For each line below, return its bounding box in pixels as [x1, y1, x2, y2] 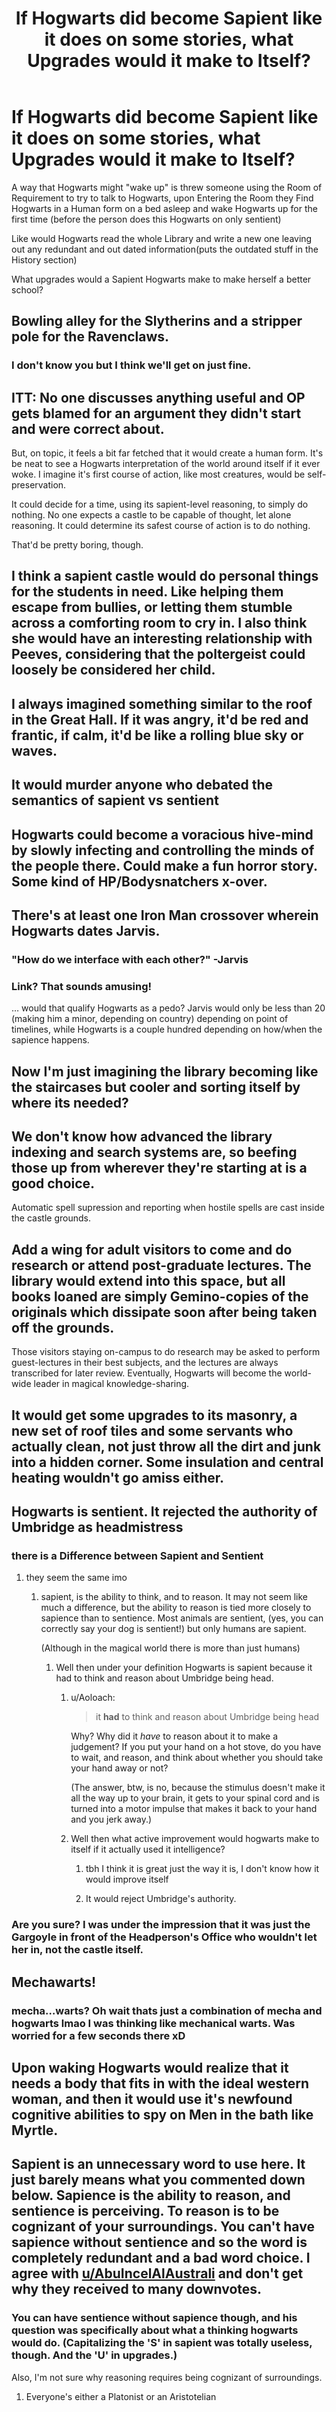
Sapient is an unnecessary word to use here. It [11, 2156, 306, 2173]
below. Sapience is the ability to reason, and [11, 2187, 291, 2204]
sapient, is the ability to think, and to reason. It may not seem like [40, 1591, 308, 1603]
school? [11, 283, 44, 296]
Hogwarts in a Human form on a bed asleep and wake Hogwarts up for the [11, 202, 318, 214]
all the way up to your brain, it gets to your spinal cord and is [70, 1792, 320, 1804]
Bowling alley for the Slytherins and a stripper [11, 313, 303, 330]
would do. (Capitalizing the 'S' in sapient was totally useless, [11, 2336, 313, 2350]
